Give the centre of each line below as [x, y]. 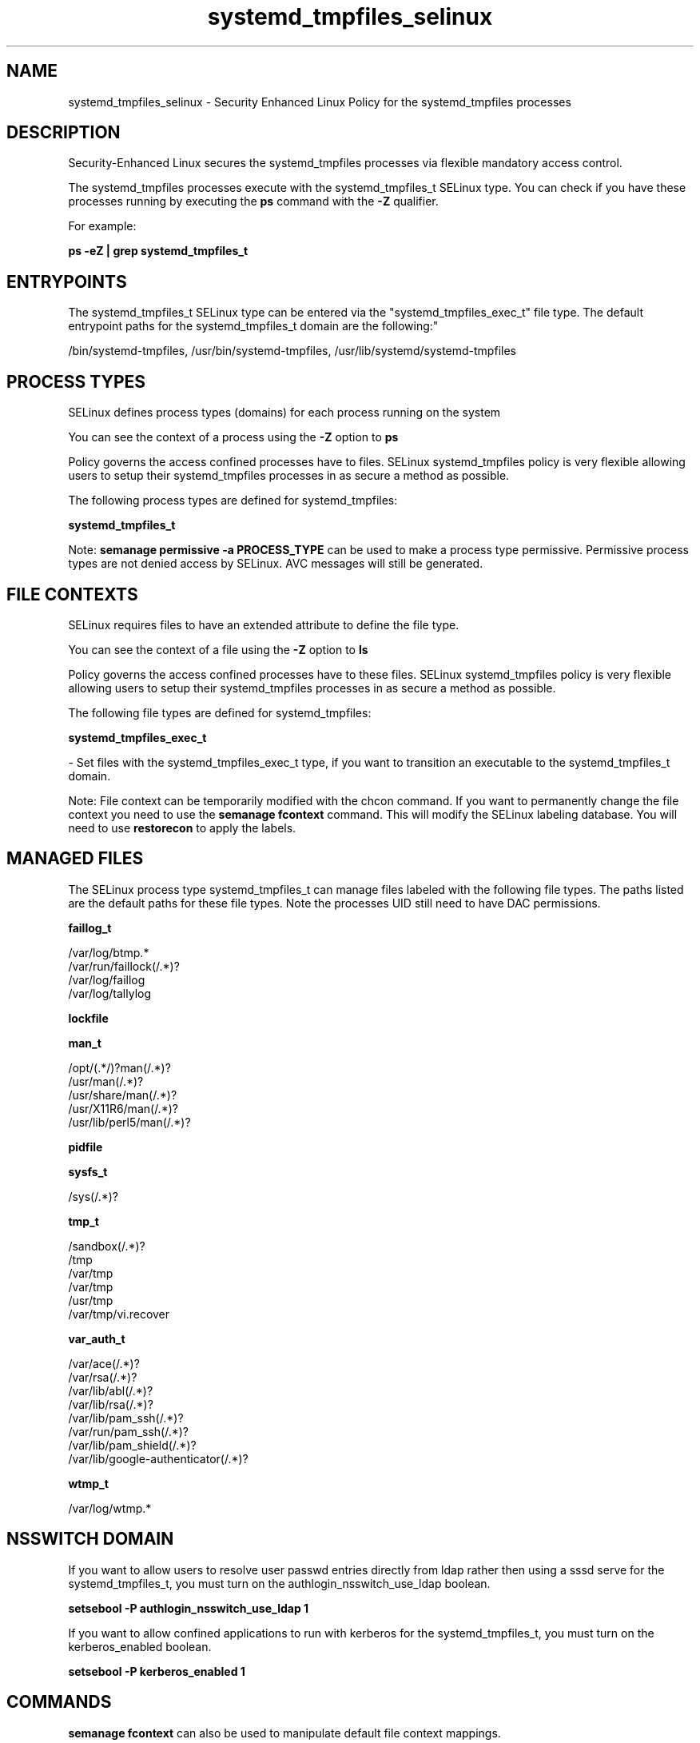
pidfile [86, 1147]
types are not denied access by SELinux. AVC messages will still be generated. [276, 564]
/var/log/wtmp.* [110, 1508]
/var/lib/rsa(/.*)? [111, 1404]
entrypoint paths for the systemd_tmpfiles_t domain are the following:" [253, 326]
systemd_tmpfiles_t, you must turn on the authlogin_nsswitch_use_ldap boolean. [279, 1583]
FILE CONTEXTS [72, 594]
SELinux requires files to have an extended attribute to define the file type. [264, 624]
